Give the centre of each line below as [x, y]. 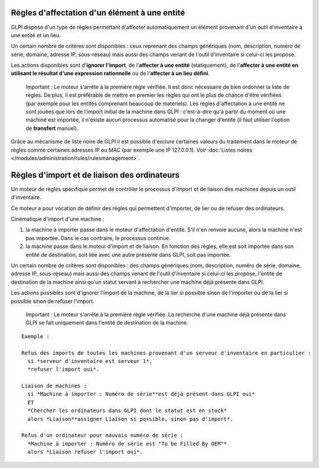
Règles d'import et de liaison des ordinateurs [95, 175]
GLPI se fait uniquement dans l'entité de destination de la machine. [107, 323]
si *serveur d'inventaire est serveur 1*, [90, 361]
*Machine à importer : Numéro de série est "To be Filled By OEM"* [127, 444]
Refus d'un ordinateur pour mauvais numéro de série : [102, 436]
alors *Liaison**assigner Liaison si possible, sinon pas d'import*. [130, 419]
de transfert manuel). [52, 128]
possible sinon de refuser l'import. [53, 301]
